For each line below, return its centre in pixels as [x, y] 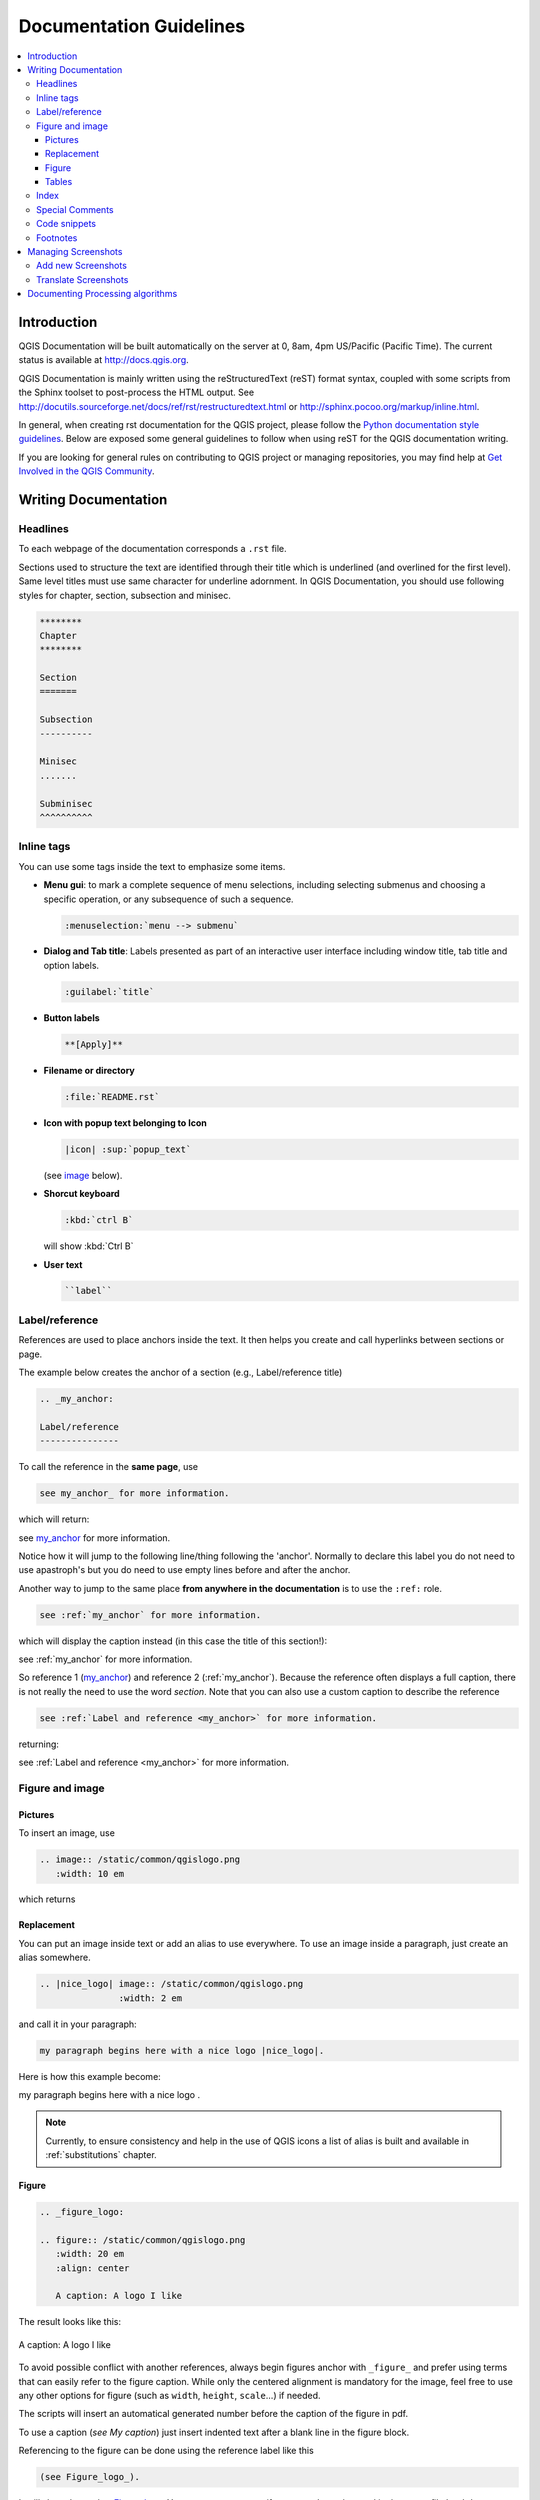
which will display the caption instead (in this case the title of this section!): [173, 1641]
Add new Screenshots [81, 266]
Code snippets [66, 224]
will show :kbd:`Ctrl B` [88, 1246]
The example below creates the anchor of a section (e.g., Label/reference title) [180, 1372]
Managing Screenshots [75, 252]
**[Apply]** [94, 1044]
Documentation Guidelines [132, 26]
